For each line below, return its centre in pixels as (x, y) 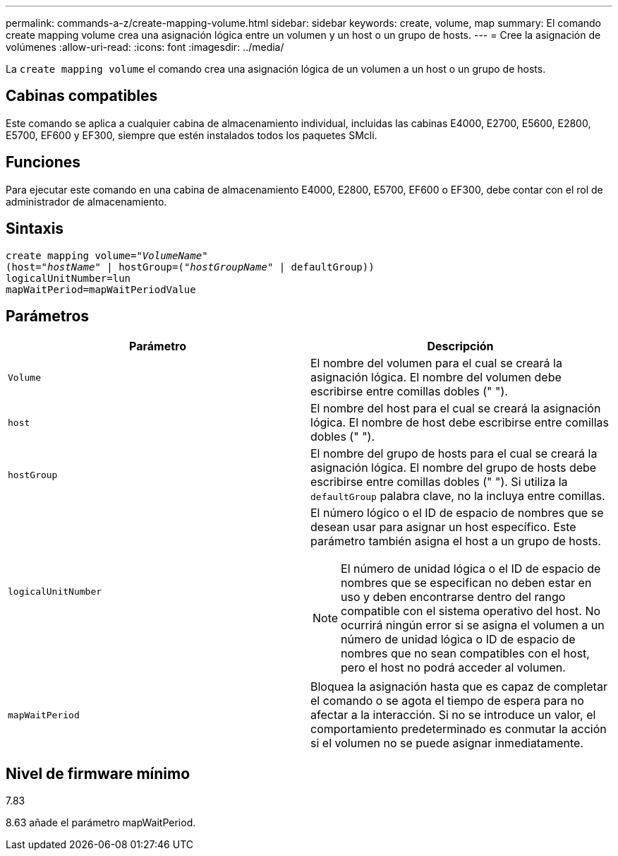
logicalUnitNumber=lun (68, 278)
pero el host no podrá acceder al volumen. (453, 668)
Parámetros (48, 316)
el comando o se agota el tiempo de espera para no (447, 701)
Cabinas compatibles (82, 96)
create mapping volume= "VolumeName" (107, 255)
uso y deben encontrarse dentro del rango (453, 597)
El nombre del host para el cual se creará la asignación (456, 409)
